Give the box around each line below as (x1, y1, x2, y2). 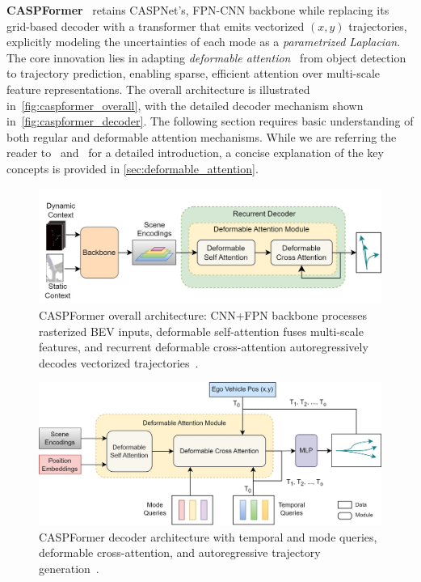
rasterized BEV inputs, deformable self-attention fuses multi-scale (39, 322, 364, 339)
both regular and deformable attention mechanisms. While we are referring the (6, 128, 397, 145)
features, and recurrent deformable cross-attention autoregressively (39, 338, 368, 355)
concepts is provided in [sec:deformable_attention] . (6, 159, 259, 176)
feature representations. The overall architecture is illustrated (6, 80, 310, 97)
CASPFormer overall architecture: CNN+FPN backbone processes (39, 306, 368, 323)
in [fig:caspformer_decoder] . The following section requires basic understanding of (6, 113, 414, 130)
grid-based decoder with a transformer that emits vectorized (6, 17, 305, 34)
